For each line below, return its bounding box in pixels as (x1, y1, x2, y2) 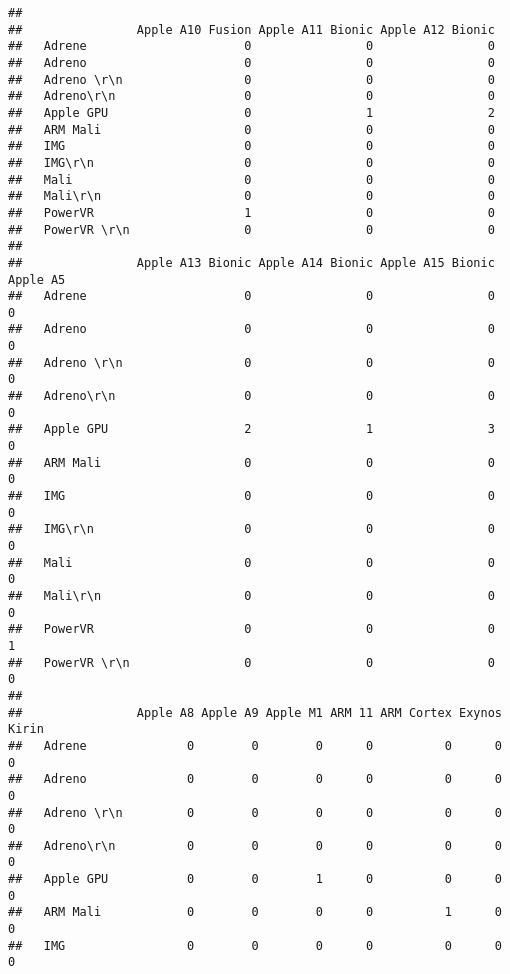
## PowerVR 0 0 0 (8, 622, 495, 637)
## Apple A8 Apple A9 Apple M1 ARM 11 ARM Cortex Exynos (8, 705, 502, 720)
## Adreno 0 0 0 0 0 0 (8, 772, 502, 787)
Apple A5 (8, 272, 66, 287)
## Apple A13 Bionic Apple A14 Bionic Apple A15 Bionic (8, 255, 495, 270)
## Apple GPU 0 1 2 (8, 105, 495, 120)
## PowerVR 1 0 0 (8, 205, 495, 220)
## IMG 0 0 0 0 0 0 (8, 938, 502, 953)
